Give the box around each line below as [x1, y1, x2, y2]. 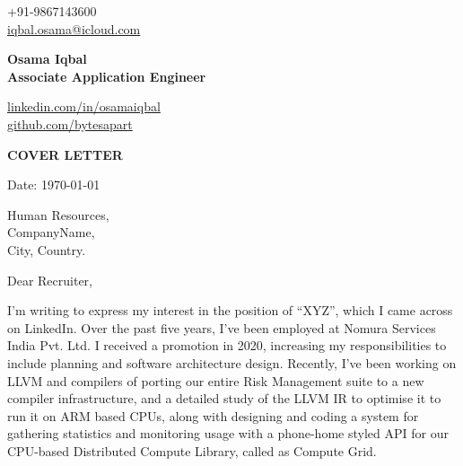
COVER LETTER [7, 145, 123, 163]
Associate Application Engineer [7, 66, 206, 85]
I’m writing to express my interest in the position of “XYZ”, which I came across [7, 301, 453, 320]
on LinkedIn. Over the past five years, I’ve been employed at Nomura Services [7, 318, 436, 337]
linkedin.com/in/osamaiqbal [7, 97, 161, 116]
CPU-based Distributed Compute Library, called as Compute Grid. [7, 441, 377, 460]
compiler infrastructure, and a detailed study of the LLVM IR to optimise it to [7, 389, 441, 408]
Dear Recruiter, [7, 270, 93, 289]
